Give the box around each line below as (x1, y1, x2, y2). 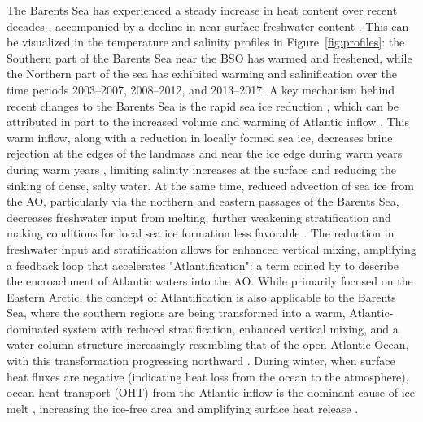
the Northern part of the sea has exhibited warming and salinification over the (7, 65, 397, 82)
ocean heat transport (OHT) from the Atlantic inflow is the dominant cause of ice (7, 384, 415, 401)
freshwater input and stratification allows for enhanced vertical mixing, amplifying (7, 240, 416, 257)
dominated (7, 320, 59, 337)
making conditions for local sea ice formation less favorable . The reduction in (7, 224, 395, 241)
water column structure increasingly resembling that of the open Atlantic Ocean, (7, 336, 409, 353)
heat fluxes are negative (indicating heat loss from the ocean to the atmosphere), (7, 368, 409, 385)
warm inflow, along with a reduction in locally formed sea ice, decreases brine (7, 128, 393, 146)
